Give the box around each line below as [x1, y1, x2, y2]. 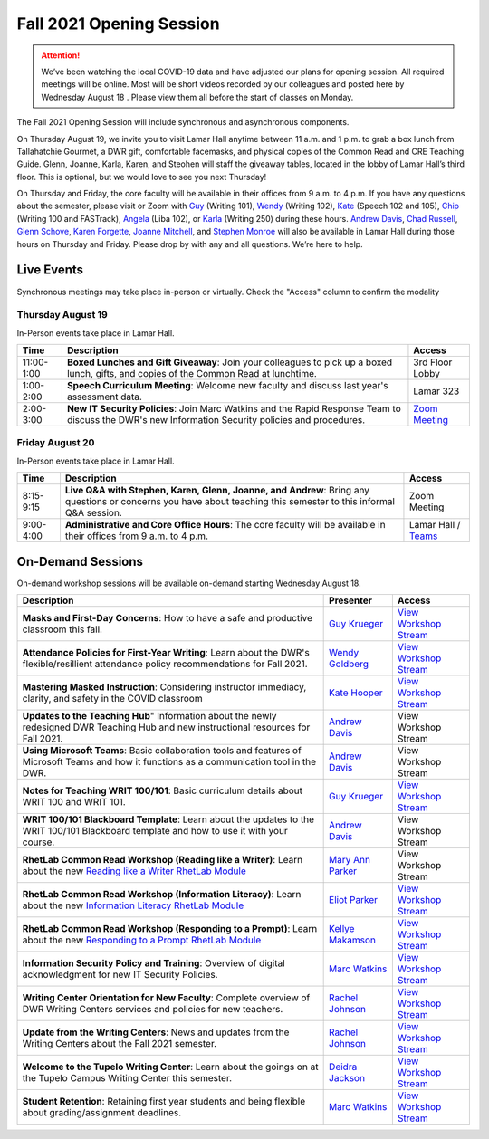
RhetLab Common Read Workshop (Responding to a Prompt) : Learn [22, 923, 318, 935]
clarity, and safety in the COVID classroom [22, 693, 203, 705]
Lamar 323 [413, 385, 460, 397]
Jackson [329, 1072, 366, 1085]
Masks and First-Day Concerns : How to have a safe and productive [22, 612, 312, 625]
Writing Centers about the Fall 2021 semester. [22, 1038, 217, 1050]
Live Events [16, 263, 84, 278]
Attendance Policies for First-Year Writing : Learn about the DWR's [22, 646, 310, 659]
